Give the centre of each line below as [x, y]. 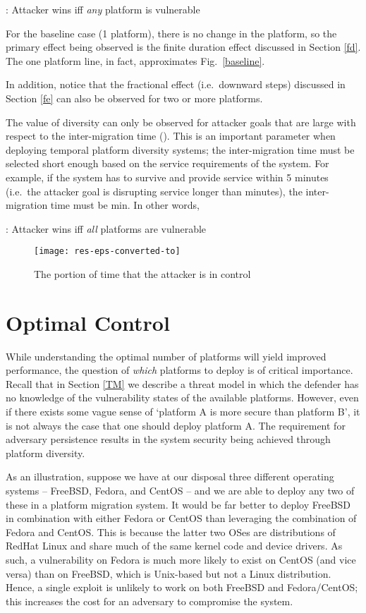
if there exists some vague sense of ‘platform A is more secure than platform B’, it [183, 412]
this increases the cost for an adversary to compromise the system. [150, 601]
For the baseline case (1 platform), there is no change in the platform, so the [171, 33]
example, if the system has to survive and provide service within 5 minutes [167, 177]
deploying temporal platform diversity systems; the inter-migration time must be [180, 149]
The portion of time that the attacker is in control [142, 273]
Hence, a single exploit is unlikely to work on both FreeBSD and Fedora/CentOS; [182, 587]
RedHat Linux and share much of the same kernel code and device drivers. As [174, 546]
